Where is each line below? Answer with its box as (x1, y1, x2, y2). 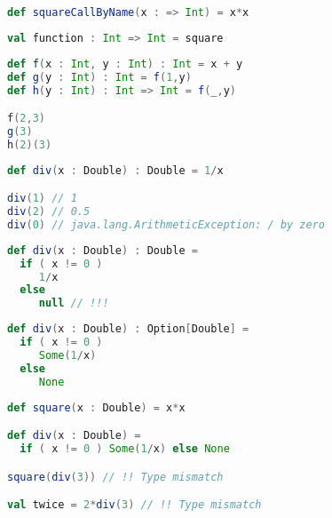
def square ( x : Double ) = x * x (7, 401, 186, 414)
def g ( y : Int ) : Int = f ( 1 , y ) (7, 70, 192, 84)
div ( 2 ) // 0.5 (7, 205, 91, 219)
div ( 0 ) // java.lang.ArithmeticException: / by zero (7, 218, 325, 231)
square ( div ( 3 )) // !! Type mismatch (7, 470, 224, 483)
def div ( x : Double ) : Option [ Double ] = (7, 323, 249, 336)
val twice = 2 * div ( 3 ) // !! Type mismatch (7, 498, 262, 512)
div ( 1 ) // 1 (7, 192, 77, 205)
